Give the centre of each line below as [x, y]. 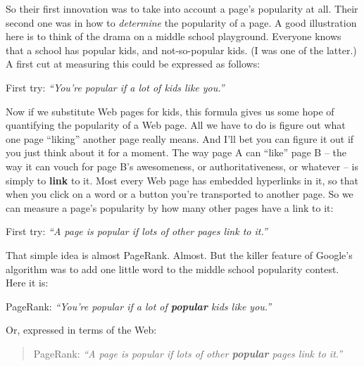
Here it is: [27, 283]
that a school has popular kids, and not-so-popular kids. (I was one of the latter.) [181, 50]
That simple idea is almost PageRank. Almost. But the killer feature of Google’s [179, 254]
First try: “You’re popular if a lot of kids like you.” [115, 87]
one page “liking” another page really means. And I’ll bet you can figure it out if [180, 138]
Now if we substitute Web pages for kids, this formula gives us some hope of [170, 111]
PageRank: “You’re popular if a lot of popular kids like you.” [139, 306]
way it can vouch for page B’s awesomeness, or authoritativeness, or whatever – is [182, 166]
